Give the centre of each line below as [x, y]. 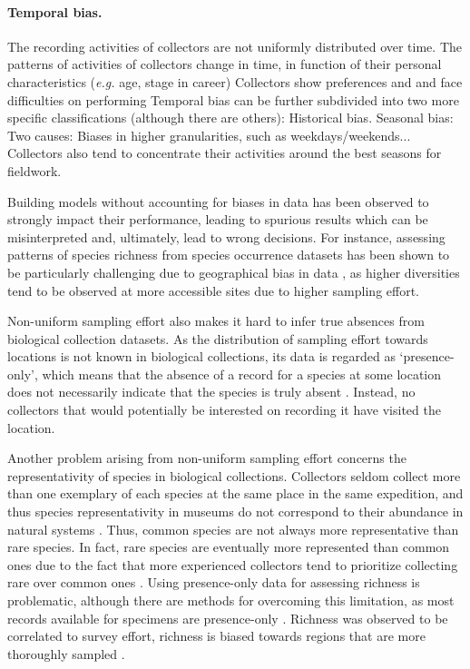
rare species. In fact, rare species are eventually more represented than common [229, 547]
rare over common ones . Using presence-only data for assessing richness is [214, 582]
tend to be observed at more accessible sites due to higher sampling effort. [214, 290]
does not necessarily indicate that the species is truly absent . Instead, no [211, 392]
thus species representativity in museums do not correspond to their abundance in [235, 512]
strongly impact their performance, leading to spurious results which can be [218, 219]
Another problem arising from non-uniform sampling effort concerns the [207, 458]
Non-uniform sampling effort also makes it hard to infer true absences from [216, 321]
